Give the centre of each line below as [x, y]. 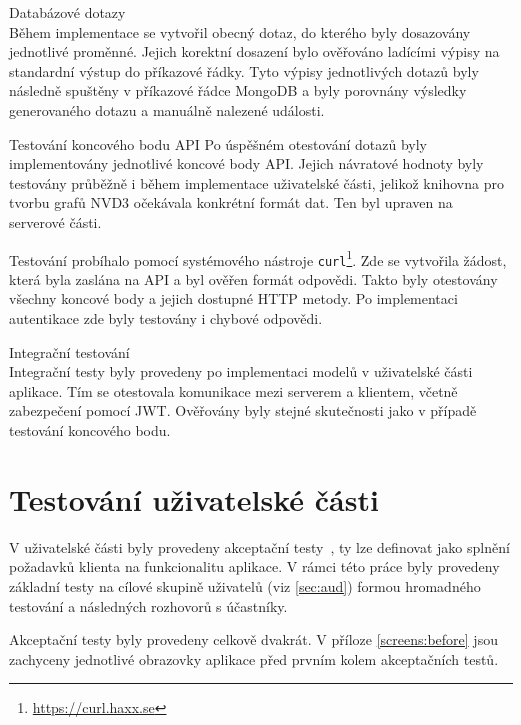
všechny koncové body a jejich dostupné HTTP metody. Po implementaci [233, 298]
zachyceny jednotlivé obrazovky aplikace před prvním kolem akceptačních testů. [254, 658]
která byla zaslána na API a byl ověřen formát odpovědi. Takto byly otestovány [253, 278]
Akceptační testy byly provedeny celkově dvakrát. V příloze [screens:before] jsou [253, 639]
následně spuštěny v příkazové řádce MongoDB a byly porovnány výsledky [238, 90]
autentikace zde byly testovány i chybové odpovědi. [166, 318]
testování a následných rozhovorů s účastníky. [148, 605]
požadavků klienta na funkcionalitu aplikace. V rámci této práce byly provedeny [254, 566]
